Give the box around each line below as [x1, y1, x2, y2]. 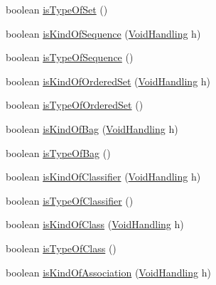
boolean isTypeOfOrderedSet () [6, 97, 144, 112]
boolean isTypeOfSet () [6, 2, 108, 16]
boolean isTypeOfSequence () [6, 50, 134, 65]
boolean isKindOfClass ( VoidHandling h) [6, 217, 184, 232]
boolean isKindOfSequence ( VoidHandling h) [6, 26, 201, 41]
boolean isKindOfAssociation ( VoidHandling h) [6, 264, 211, 279]
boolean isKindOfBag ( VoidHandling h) [6, 121, 178, 136]
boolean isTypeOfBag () [6, 145, 111, 160]
